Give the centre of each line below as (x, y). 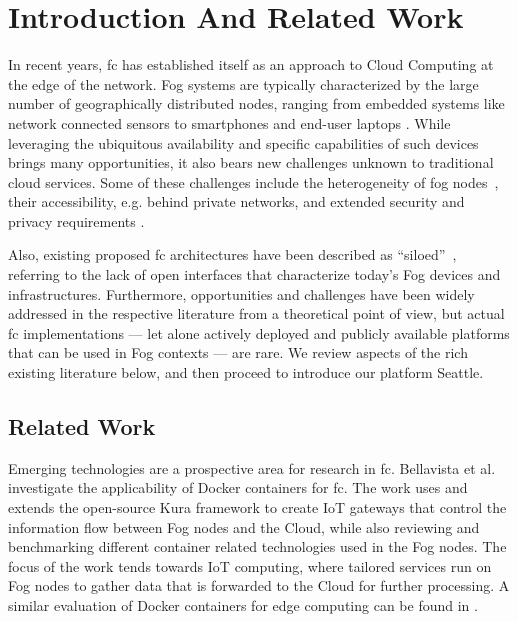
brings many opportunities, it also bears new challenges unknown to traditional (251, 162)
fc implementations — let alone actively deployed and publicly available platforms (259, 332)
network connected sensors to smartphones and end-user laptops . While (229, 122)
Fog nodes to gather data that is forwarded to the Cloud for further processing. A (259, 585)
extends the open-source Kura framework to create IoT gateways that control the (257, 507)
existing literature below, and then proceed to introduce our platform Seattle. (246, 372)
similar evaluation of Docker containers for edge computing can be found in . (243, 604)
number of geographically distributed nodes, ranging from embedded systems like (256, 103)
